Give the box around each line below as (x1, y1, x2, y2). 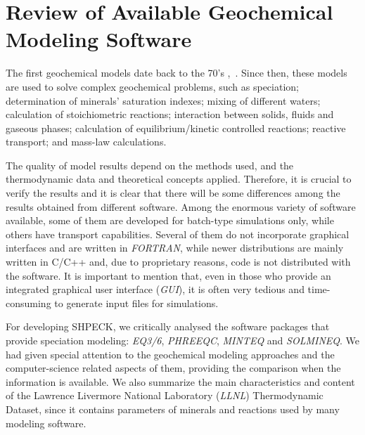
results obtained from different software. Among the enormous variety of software (6, 199, 356, 214)
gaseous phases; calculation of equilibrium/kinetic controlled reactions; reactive (6, 120, 346, 135)
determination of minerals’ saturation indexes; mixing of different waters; (6, 93, 321, 108)
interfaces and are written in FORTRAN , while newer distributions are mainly (6, 240, 344, 255)
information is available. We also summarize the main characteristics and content (6, 374, 355, 389)
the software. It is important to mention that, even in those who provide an (6, 268, 331, 283)
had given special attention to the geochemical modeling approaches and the (6, 346, 335, 361)
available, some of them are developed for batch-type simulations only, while (6, 213, 334, 228)
